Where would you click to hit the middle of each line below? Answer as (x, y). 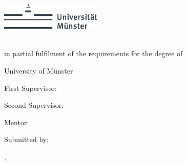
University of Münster (39, 70)
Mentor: (17, 122)
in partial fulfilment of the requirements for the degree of (93, 53)
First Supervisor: (30, 88)
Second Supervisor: (34, 105)
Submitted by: (27, 139)
